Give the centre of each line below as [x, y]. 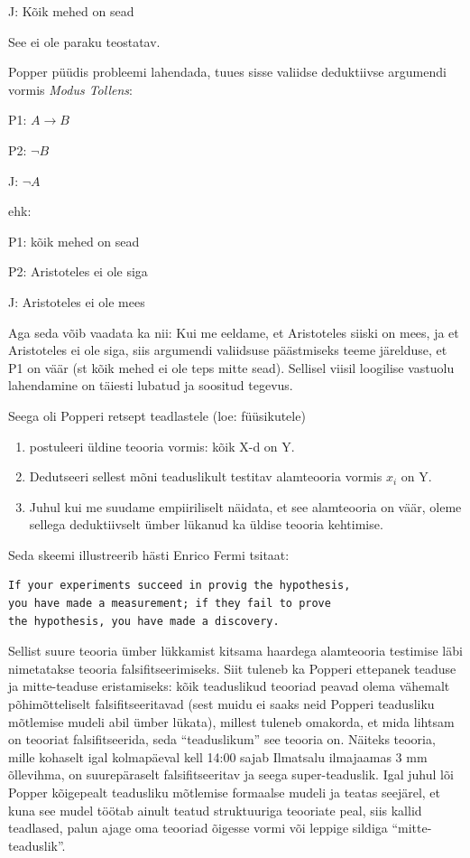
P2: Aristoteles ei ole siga [78, 271]
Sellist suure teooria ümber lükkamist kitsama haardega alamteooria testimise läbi [235, 651]
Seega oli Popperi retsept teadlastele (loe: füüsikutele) [157, 415]
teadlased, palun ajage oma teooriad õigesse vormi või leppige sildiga [198, 828]
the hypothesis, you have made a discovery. [144, 621]
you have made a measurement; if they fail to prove [170, 604]
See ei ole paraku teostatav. [84, 41]
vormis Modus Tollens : [70, 89]
